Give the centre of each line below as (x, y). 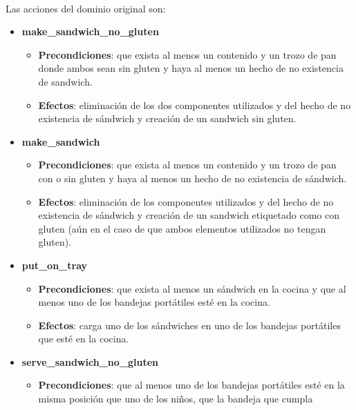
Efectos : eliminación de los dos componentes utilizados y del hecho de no (195, 105)
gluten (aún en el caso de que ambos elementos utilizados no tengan (182, 228)
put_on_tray (55, 265)
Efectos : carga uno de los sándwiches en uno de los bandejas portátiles (189, 325)
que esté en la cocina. (84, 339)
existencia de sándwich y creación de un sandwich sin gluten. (167, 118)
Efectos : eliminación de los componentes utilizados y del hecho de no (186, 201)
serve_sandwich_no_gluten (90, 361)
